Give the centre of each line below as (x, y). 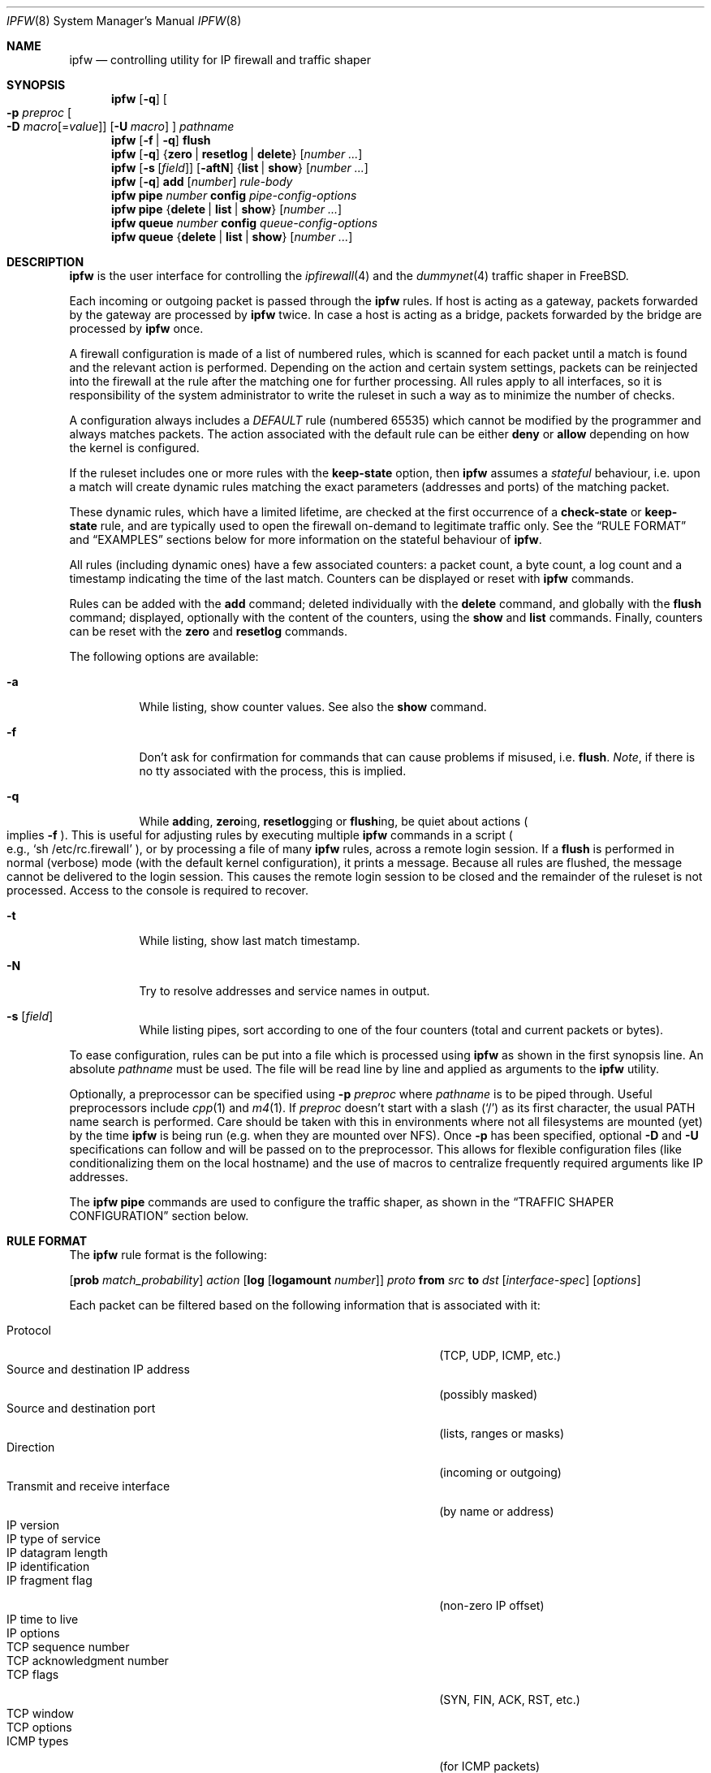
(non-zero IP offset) (492, 1605)
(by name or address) (497, 1511)
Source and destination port (81, 1408)
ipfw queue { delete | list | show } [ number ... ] (232, 237)
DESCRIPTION (45, 262)
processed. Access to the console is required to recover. (158, 890)
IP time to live (43, 1619)
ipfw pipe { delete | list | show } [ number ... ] (227, 209)
